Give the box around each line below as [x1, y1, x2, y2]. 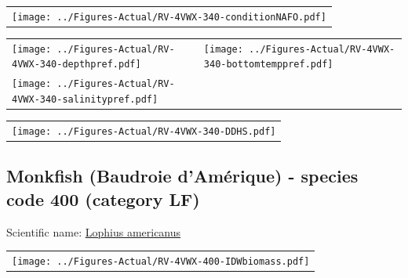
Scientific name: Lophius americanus [6, 223, 181, 240]
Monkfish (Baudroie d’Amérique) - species [6, 164, 359, 188]
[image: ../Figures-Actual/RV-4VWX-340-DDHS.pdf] [12, 125, 276, 137]
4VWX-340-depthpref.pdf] [12, 59, 141, 70]
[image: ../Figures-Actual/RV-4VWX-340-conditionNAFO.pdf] [12, 11, 326, 23]
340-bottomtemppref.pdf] [203, 59, 333, 70]
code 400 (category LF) [6, 186, 200, 211]
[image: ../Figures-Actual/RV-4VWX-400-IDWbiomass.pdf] [12, 255, 310, 267]
